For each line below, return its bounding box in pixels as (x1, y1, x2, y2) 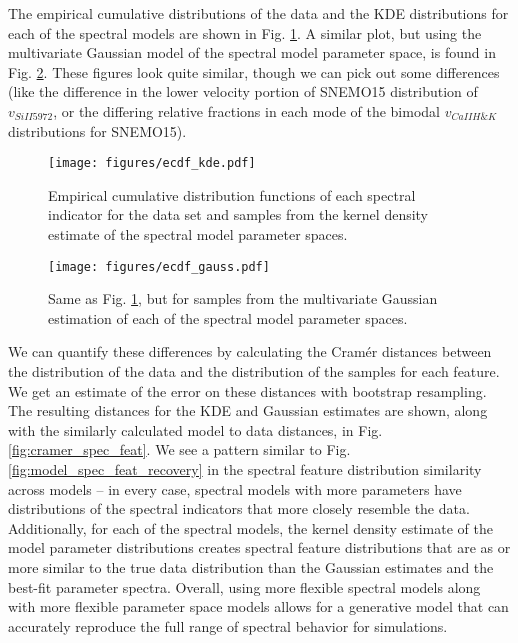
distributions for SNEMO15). (8, 120, 187, 141)
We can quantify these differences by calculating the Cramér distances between (8, 341, 492, 362)
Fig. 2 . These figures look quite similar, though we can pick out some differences (8, 61, 500, 82)
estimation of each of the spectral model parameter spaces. (48, 307, 408, 328)
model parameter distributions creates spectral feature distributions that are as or (8, 537, 511, 558)
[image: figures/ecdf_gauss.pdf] (48, 259, 270, 274)
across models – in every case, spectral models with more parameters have (8, 478, 462, 499)
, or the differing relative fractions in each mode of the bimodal (53, 100, 440, 121)
